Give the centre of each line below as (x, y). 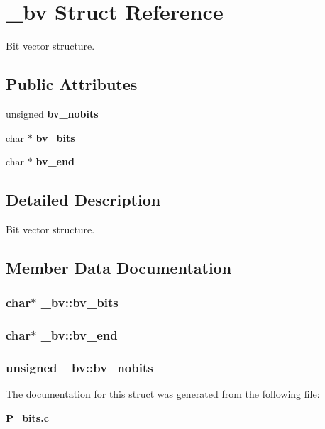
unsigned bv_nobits (52, 113)
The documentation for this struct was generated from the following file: (163, 394)
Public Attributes (72, 84)
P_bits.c (27, 417)
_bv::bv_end (79, 335)
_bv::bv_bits (79, 302)
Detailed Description (83, 200)
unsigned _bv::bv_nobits (79, 367)
